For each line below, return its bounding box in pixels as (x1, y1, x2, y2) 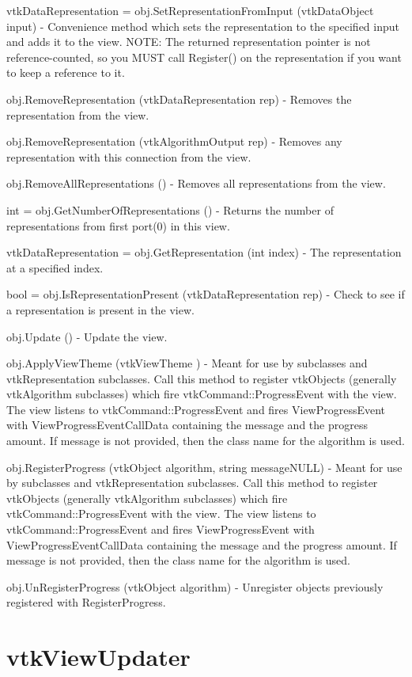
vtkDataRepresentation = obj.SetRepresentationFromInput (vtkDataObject (6, 2, 374, 18)
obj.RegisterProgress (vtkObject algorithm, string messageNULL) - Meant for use (6, 458, 403, 475)
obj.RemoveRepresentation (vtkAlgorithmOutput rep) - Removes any (6, 133, 342, 150)
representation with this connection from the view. (6, 148, 251, 165)
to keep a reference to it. (6, 64, 125, 81)
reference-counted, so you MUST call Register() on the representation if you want (6, 48, 402, 65)
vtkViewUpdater (6, 641, 191, 673)
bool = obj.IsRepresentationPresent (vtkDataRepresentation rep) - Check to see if (6, 286, 405, 302)
